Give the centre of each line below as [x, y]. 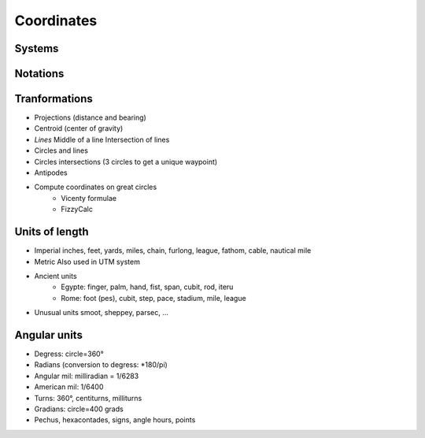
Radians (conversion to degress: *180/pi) [101, 365]
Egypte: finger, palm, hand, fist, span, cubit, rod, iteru [147, 287]
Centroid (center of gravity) [79, 128]
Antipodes [51, 173]
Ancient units [56, 276]
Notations [39, 74]
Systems [37, 48]
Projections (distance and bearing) [91, 117]
